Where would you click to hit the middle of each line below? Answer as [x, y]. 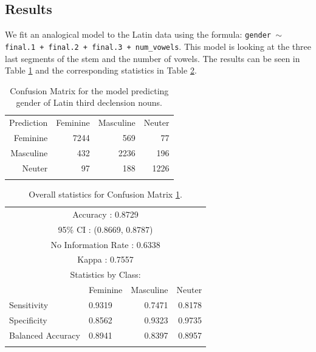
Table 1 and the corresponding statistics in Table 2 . [101, 70]
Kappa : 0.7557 [105, 259]
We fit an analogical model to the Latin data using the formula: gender [138, 34]
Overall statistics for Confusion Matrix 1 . [105, 194]
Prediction [29, 123]
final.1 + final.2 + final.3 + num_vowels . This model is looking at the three [158, 46]
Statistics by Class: [105, 274]
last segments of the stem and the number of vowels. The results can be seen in [153, 58]
